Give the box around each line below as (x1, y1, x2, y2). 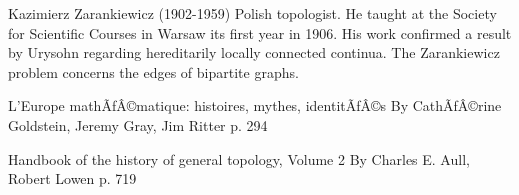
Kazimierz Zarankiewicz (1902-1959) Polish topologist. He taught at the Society (8, 3, 497, 23)
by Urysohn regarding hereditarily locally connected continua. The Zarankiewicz (8, 42, 500, 63)
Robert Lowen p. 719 (8, 168, 137, 189)
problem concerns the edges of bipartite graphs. (8, 61, 299, 82)
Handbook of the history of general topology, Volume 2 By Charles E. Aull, (8, 148, 470, 169)
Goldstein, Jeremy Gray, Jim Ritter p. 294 (8, 114, 268, 135)
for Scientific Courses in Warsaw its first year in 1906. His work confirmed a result (8, 22, 512, 43)
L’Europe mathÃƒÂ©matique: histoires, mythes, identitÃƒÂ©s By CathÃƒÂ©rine (8, 95, 502, 116)
